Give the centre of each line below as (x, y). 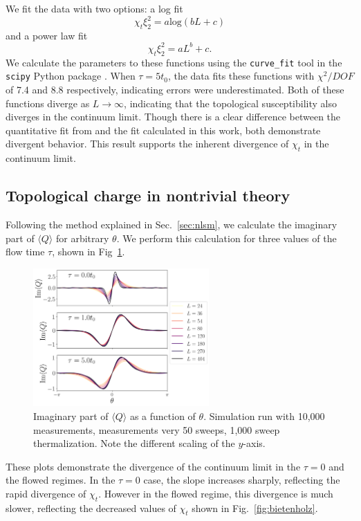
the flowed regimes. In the (61, 480)
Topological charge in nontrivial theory (148, 195)
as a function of (163, 415)
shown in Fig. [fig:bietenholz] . (255, 508)
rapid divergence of (46, 493)
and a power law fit (47, 35)
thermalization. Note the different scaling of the (134, 443)
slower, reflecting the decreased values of (91, 508)
